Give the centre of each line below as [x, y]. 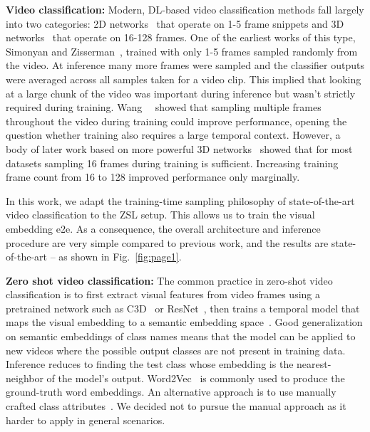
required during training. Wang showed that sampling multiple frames [164, 107]
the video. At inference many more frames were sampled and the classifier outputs [185, 65]
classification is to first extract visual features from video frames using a [163, 294]
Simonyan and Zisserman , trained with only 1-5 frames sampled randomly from [182, 51]
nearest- [314, 364]
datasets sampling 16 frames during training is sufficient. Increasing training [172, 163]
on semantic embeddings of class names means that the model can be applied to [181, 336]
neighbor [25, 378]
